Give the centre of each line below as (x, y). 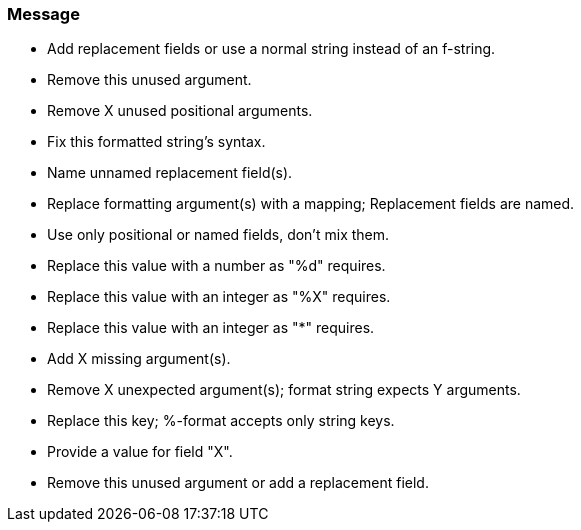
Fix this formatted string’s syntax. (156, 142)
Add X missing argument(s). (139, 359)
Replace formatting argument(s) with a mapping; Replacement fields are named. (311, 204)
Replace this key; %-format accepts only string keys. (221, 421)
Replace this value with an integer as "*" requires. (211, 328)
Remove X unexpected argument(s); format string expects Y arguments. (284, 390)
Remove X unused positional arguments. (180, 111)
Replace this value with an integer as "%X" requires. (219, 297)
